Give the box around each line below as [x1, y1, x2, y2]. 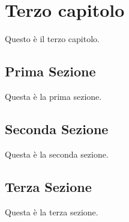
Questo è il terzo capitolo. [5, 32, 100, 45]
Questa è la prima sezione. [5, 90, 102, 102]
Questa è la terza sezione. [5, 205, 98, 218]
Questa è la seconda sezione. [5, 147, 109, 160]
